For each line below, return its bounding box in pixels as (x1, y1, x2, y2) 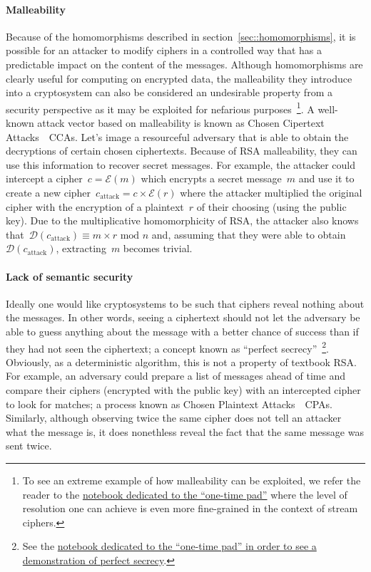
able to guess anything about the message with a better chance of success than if (6, 323, 359, 338)
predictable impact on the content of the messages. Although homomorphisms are (6, 56, 363, 71)
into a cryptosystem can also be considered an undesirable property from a (6, 85, 332, 100)
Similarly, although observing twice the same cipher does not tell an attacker (6, 410, 342, 425)
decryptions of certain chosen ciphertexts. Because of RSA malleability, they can (6, 143, 357, 158)
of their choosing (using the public (196, 199, 347, 214)
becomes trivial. (123, 241, 193, 256)
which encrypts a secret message (141, 171, 282, 186)
